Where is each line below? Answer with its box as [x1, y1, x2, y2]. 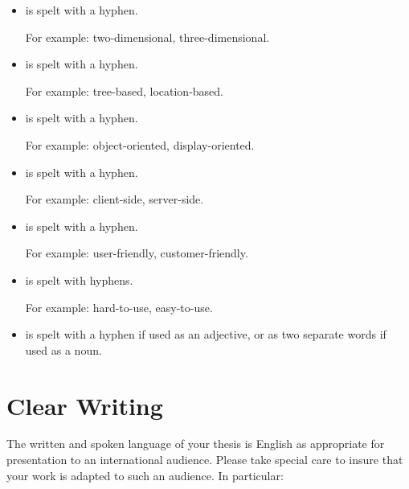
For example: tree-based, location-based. [25, 82, 223, 99]
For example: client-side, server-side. [25, 191, 204, 208]
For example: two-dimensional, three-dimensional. [25, 28, 270, 45]
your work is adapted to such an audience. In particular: [6, 466, 284, 483]
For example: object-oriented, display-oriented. [25, 136, 255, 153]
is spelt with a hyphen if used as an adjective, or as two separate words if [25, 326, 387, 343]
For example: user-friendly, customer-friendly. [25, 244, 248, 261]
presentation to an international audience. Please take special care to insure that [6, 451, 403, 468]
